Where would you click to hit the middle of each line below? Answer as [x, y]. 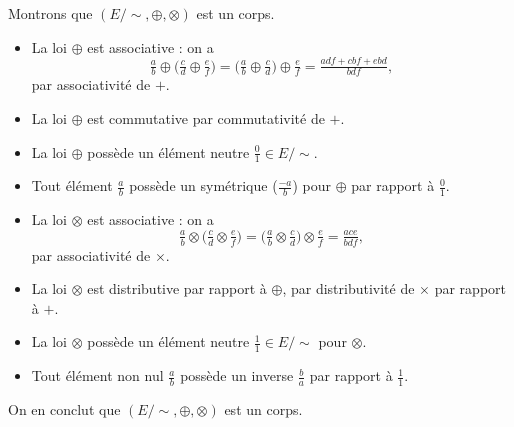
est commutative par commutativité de [206, 117]
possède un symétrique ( [203, 185]
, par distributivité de [348, 288]
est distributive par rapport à [177, 288]
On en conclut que [64, 409]
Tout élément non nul [97, 375]
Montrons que [50, 13]
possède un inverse [237, 375]
